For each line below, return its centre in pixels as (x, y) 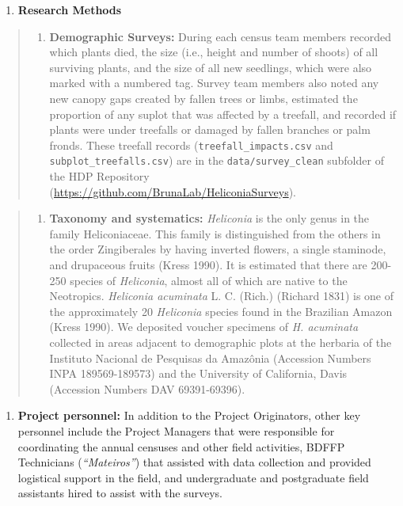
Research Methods (70, 10)
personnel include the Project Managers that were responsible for (176, 430)
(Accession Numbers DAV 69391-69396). (147, 388)
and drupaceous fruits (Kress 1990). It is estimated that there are (208, 265)
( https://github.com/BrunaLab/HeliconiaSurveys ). (173, 191)
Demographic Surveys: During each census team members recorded (220, 36)
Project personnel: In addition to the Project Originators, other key (189, 415)
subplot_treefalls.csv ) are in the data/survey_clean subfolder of (217, 160)
